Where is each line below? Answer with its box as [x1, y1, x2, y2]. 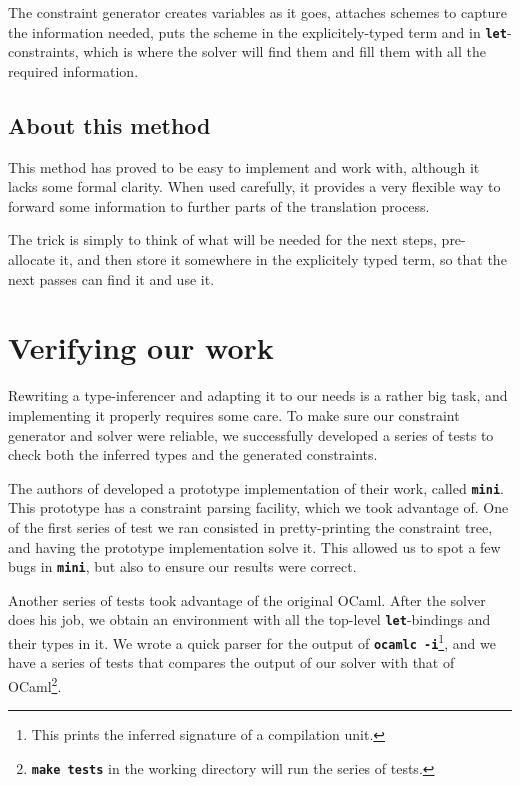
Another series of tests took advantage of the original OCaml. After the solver [8, 589, 486, 610]
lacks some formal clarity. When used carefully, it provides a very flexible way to [8, 176, 501, 197]
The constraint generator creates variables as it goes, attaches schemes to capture [8, 2, 507, 22]
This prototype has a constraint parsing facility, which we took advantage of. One [8, 497, 509, 518]
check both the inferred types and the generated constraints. [8, 444, 378, 465]
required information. [8, 60, 139, 81]
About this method [8, 109, 211, 140]
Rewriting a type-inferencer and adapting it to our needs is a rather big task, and [8, 385, 508, 406]
